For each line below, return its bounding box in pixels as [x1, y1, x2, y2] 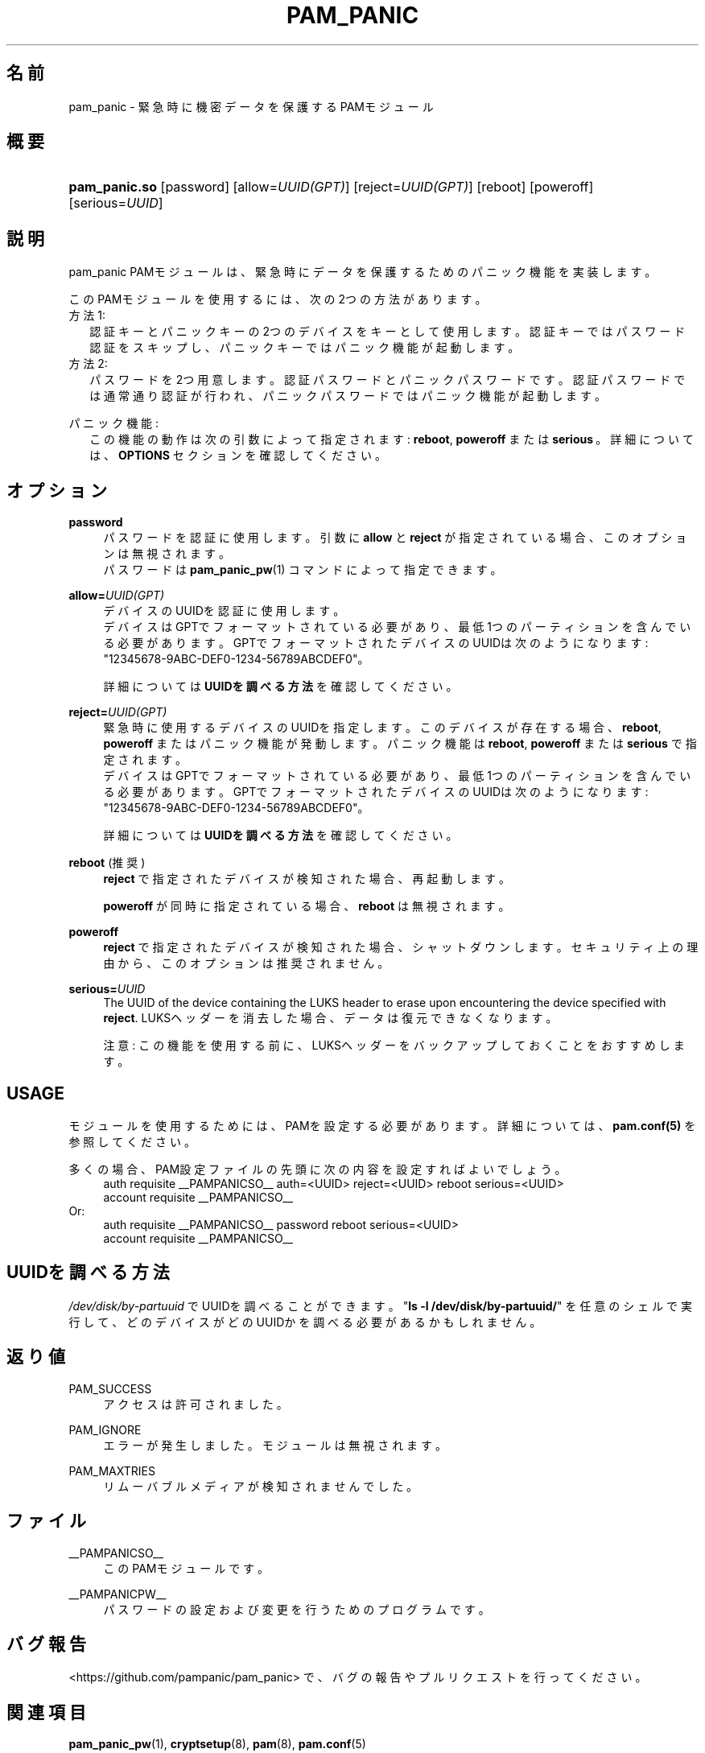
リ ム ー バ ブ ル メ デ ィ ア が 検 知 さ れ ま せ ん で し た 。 [103, 1479, 418, 1493]
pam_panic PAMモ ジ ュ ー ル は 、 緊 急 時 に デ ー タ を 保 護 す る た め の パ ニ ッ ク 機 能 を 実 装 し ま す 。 [68, 265, 657, 279]
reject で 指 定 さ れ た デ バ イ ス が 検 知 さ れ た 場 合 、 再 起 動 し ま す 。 [103, 872, 510, 886]
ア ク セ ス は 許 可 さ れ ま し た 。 [103, 1396, 288, 1411]
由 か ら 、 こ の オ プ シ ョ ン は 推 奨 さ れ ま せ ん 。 [103, 956, 390, 971]
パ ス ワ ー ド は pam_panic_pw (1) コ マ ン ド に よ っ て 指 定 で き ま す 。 [103, 563, 502, 577]
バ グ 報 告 [6, 1633, 86, 1654]
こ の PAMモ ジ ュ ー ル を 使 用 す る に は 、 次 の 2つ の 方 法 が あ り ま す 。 [68, 292, 487, 307]
